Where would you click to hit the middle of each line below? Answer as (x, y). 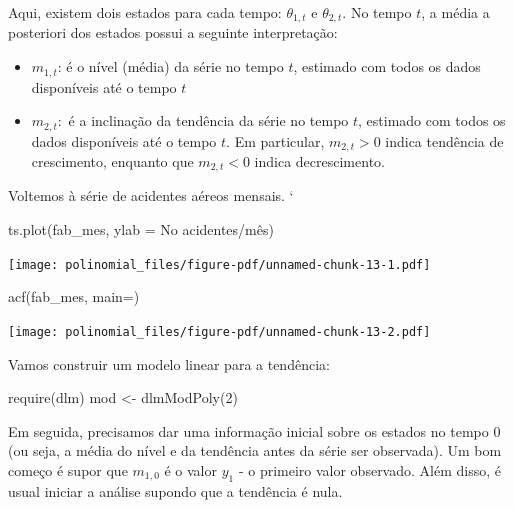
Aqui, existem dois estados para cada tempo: (145, 12)
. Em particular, (275, 140)
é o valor (191, 469)
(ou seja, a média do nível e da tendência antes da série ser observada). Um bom (255, 450)
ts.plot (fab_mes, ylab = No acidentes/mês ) (141, 229)
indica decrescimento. (319, 161)
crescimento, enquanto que (112, 161)
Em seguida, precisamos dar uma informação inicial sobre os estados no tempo (248, 430)
